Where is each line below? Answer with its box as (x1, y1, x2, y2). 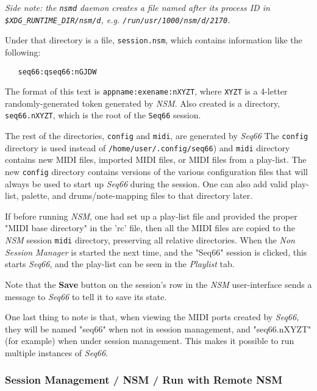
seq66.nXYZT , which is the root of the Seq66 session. (5, 109, 201, 121)
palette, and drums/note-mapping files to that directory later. (21, 189, 253, 202)
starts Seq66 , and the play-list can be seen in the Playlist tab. (5, 257, 235, 270)
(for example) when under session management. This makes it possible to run (5, 334, 294, 347)
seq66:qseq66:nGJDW (18, 67, 97, 76)
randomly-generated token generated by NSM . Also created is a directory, (5, 96, 280, 109)
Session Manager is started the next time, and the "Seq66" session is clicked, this (5, 245, 307, 258)
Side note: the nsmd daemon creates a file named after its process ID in (5, 1, 270, 13)
